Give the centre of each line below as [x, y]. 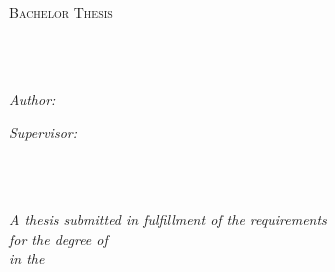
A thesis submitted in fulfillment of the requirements [168, 219]
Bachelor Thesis [61, 12]
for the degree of [58, 238]
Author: [32, 98]
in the [27, 258]
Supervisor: [43, 132]
